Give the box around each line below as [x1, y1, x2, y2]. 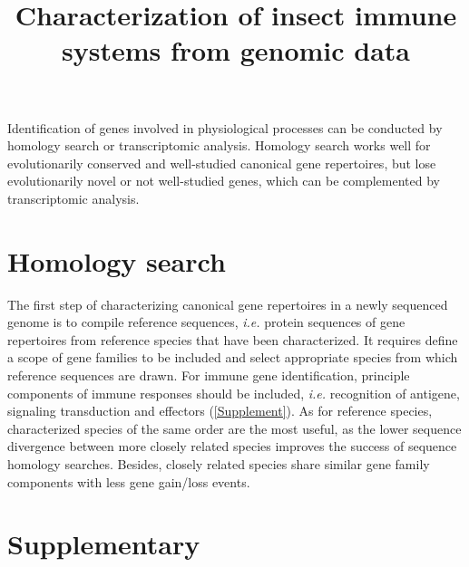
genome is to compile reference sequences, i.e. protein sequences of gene [7, 312, 405, 332]
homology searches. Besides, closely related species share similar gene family [7, 455, 430, 473]
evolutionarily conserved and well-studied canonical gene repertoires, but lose [7, 153, 436, 172]
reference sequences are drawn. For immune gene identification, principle [7, 366, 410, 385]
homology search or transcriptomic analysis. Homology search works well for [7, 136, 431, 155]
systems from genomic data [61, 32, 411, 69]
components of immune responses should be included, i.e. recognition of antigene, [7, 383, 460, 402]
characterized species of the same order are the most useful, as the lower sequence [7, 418, 462, 437]
